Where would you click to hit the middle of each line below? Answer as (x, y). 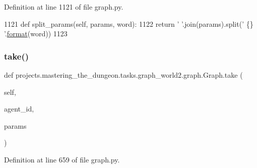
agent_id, (19, 109)
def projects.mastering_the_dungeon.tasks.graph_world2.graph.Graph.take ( (123, 75)
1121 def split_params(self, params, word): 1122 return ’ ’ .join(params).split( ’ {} (129, 23)
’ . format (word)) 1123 (36, 34)
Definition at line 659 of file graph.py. (62, 159)
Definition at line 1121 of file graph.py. (64, 7)
